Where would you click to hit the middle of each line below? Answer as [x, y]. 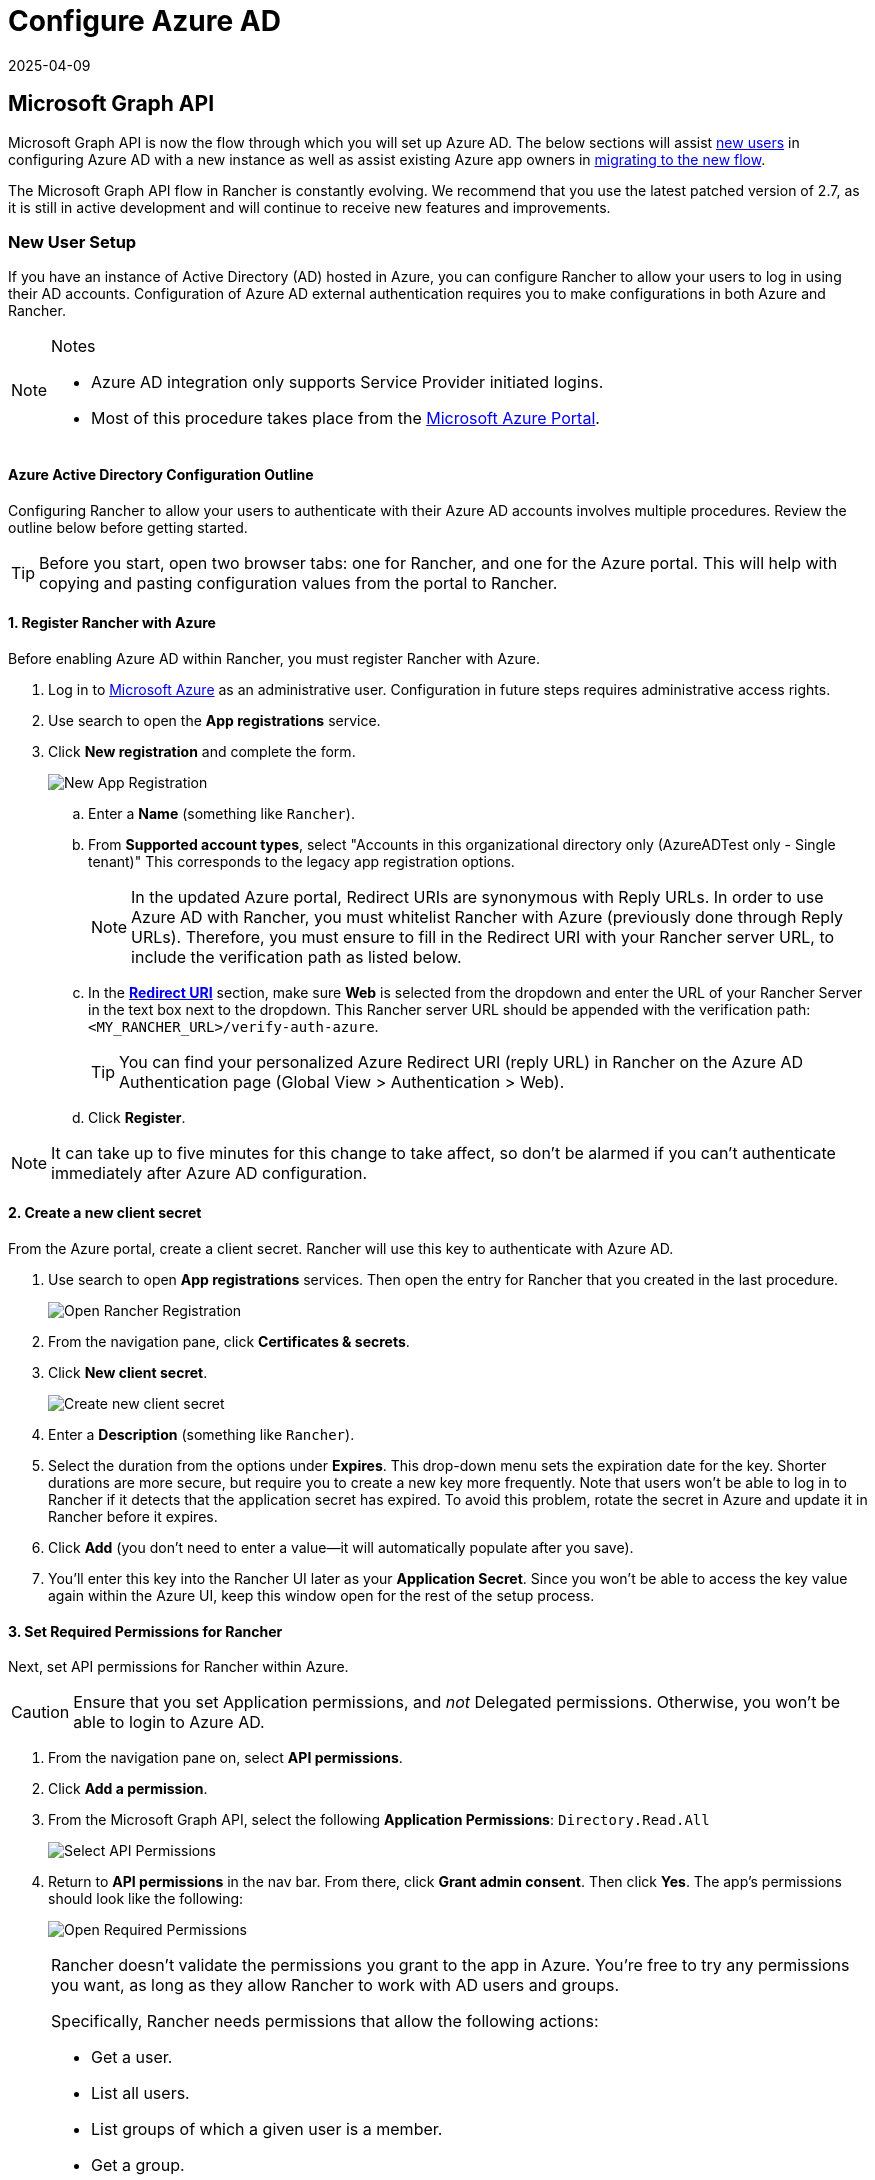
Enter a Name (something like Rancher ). [221, 813]
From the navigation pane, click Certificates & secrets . [229, 1341]
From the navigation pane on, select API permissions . [225, 1758]
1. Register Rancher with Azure [112, 623]
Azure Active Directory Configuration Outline [161, 474]
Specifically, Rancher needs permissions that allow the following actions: [325, 2021]
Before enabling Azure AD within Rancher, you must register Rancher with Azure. [274, 658]
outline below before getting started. [128, 527]
